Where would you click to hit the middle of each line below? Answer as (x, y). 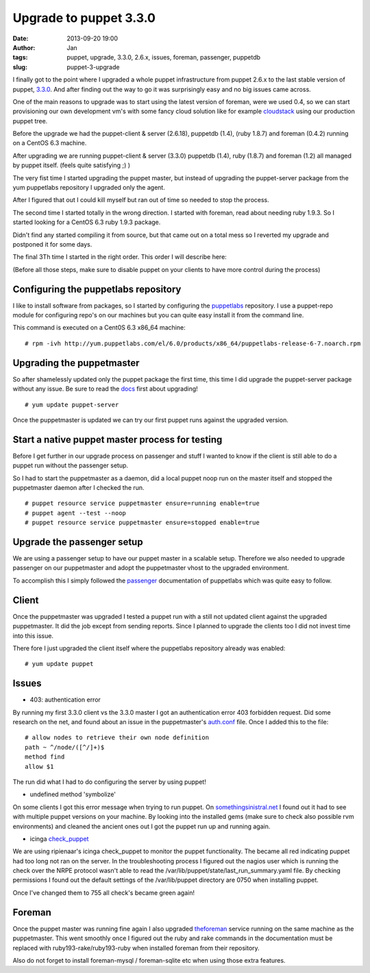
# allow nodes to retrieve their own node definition (117, 738)
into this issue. (33, 636)
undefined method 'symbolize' (73, 794)
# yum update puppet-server (72, 405)
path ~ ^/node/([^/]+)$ (65, 747)
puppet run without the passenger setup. (71, 465)
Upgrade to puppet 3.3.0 (84, 18)
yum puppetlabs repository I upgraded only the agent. (89, 188)
